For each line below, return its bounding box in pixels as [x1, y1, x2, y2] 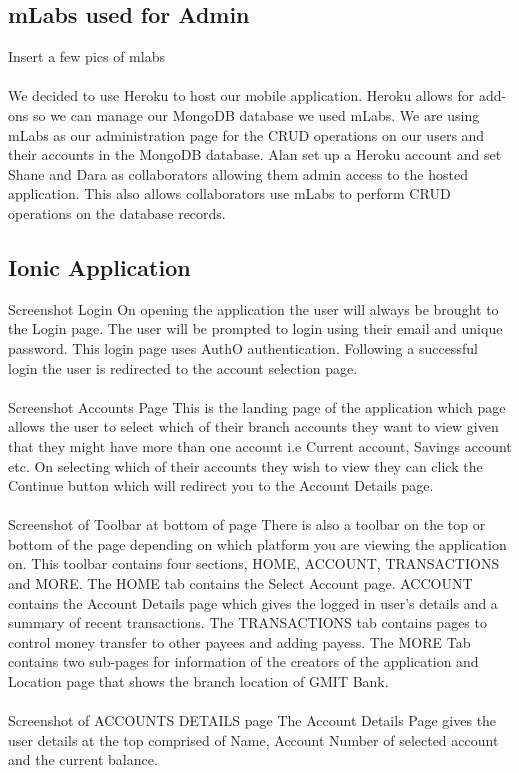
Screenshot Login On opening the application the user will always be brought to [8, 298, 499, 319]
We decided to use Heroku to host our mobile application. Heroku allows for [8, 85, 475, 106]
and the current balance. [8, 749, 158, 770]
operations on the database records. [8, 202, 226, 223]
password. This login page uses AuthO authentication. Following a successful [8, 337, 478, 358]
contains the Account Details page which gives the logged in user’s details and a [8, 592, 498, 613]
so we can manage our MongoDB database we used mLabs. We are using [32, 104, 480, 125]
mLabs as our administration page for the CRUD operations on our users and [8, 124, 485, 145]
